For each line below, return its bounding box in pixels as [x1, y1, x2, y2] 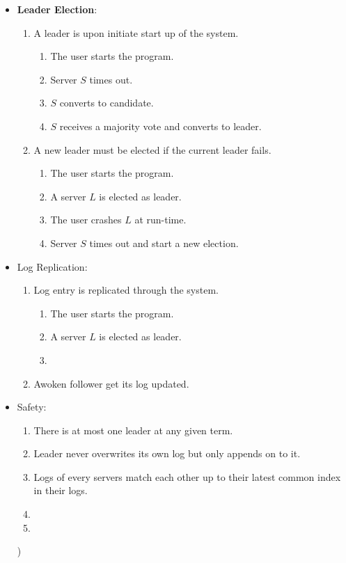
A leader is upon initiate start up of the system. [33, 25, 239, 40]
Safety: [17, 399, 47, 414]
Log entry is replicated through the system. [33, 283, 219, 297]
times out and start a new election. [89, 235, 239, 250]
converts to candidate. [59, 95, 154, 110]
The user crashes [50, 212, 122, 227]
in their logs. [33, 483, 88, 498]
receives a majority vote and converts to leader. [59, 118, 262, 133]
